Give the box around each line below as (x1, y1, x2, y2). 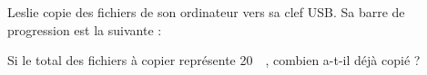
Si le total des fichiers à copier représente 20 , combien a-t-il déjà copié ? (7, 51, 421, 70)
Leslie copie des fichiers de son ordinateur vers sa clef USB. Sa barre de (7, 3, 405, 21)
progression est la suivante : (7, 20, 162, 39)
